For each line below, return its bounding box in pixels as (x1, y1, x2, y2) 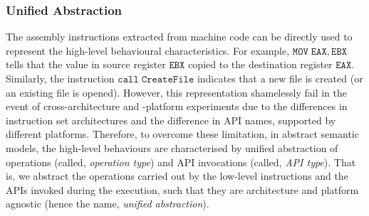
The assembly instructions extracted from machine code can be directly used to (6, 29, 353, 44)
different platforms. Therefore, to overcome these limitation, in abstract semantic (6, 126, 359, 141)
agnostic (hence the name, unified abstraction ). (6, 196, 209, 211)
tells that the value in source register (6, 57, 166, 72)
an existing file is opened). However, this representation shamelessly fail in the (6, 85, 347, 99)
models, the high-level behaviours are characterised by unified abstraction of (6, 140, 338, 155)
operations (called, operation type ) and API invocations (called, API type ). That (6, 154, 356, 169)
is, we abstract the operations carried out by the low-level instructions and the (6, 168, 348, 183)
